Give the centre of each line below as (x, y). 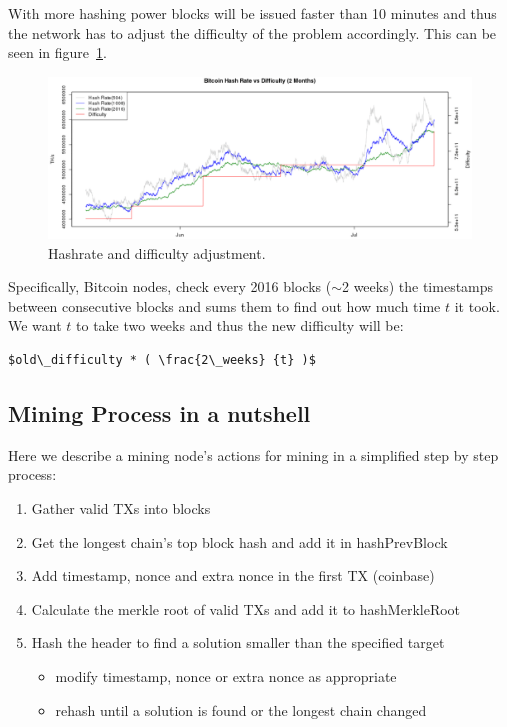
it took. (477, 305)
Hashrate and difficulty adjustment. (157, 252)
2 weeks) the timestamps (417, 286)
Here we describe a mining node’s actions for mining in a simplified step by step (253, 454)
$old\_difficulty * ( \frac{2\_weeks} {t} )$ (162, 360)
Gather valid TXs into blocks (121, 508)
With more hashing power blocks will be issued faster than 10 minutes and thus (252, 13)
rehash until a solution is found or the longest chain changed (241, 709)
